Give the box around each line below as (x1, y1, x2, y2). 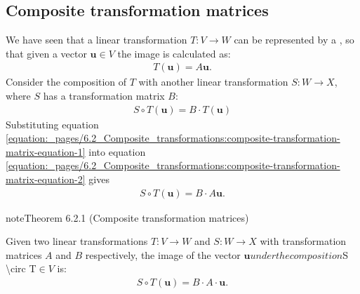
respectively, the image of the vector (85, 247, 241, 262)
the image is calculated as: (117, 46, 231, 60)
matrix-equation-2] (6, 172, 86, 187)
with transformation (260, 234, 347, 248)
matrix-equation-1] (6, 144, 86, 159)
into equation (88, 144, 146, 159)
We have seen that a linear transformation (6, 32, 187, 47)
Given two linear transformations (6, 234, 148, 248)
